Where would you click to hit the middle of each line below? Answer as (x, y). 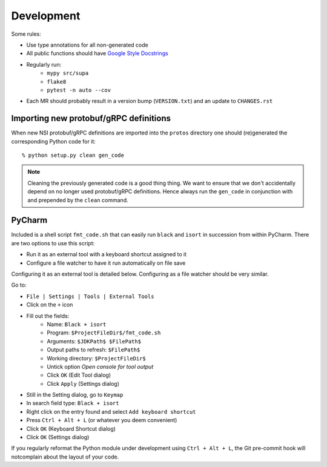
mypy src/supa (68, 73)
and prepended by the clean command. (78, 200)
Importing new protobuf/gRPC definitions (91, 118)
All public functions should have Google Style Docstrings (97, 53)
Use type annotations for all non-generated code (87, 45)
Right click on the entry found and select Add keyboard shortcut (111, 411)
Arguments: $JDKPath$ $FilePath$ (94, 341)
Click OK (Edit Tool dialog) (79, 375)
